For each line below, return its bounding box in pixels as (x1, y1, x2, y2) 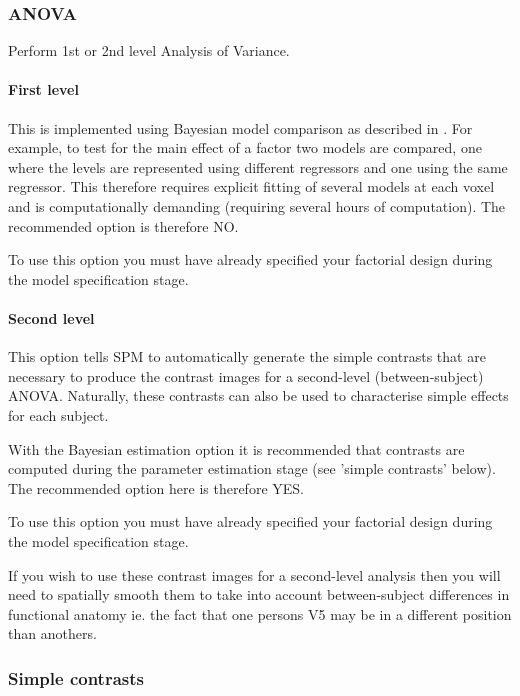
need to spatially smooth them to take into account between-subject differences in (8, 584, 510, 605)
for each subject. (8, 404, 109, 425)
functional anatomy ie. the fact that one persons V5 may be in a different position (8, 603, 512, 624)
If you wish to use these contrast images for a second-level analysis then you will (8, 564, 501, 585)
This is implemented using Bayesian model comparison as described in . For (8, 117, 473, 138)
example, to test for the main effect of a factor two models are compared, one (8, 137, 482, 158)
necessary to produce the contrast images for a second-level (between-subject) (8, 365, 484, 386)
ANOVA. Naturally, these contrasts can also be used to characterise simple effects (8, 385, 509, 406)
